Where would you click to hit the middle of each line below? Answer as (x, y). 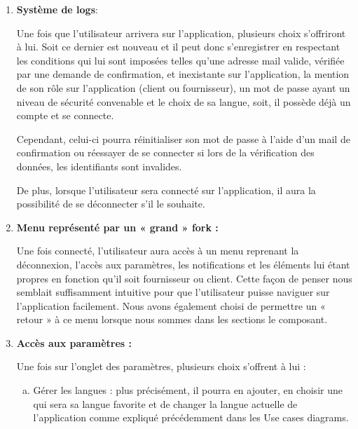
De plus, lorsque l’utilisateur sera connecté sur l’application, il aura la (166, 190)
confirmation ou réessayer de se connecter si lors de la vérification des (165, 152)
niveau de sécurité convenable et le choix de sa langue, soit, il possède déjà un (184, 101)
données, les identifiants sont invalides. (99, 166)
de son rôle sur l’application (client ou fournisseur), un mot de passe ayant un (183, 87)
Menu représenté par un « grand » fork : (117, 227)
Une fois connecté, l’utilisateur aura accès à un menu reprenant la (158, 251)
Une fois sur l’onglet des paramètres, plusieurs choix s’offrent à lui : (161, 366)
